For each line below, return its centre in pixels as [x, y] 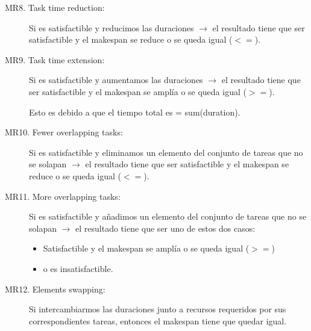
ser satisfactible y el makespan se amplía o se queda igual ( [138, 91]
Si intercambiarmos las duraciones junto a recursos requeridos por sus [158, 309]
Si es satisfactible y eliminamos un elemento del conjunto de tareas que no [166, 152]
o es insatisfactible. [78, 268]
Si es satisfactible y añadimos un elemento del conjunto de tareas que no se [168, 216]
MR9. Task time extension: [55, 59]
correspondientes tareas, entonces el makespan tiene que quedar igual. [158, 320]
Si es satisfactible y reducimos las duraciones [112, 27]
